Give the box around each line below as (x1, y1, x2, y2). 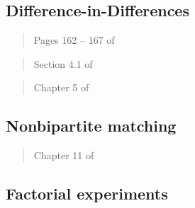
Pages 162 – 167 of (33, 33, 115, 47)
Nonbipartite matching (6, 115, 177, 137)
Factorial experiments (6, 183, 168, 204)
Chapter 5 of (33, 80, 89, 95)
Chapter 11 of (33, 148, 94, 163)
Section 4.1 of (33, 56, 93, 71)
